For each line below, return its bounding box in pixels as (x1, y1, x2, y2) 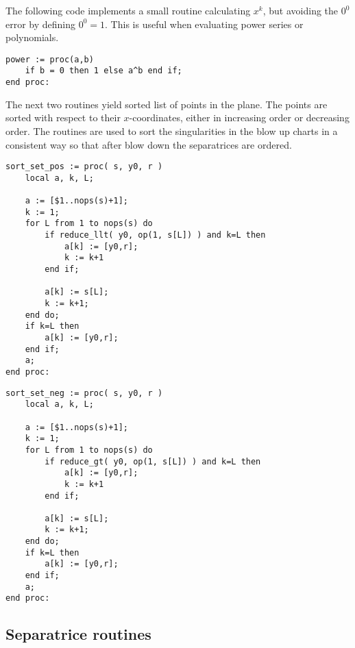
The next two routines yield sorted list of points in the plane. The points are (5, 97, 328, 111)
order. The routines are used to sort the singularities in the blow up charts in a (5, 123, 338, 138)
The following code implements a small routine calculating (5, 3, 251, 17)
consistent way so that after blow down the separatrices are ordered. (5, 137, 292, 151)
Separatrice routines (5, 623, 151, 645)
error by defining (5, 16, 76, 31)
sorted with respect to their (5, 110, 121, 125)
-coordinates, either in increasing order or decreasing (129, 110, 350, 125)
